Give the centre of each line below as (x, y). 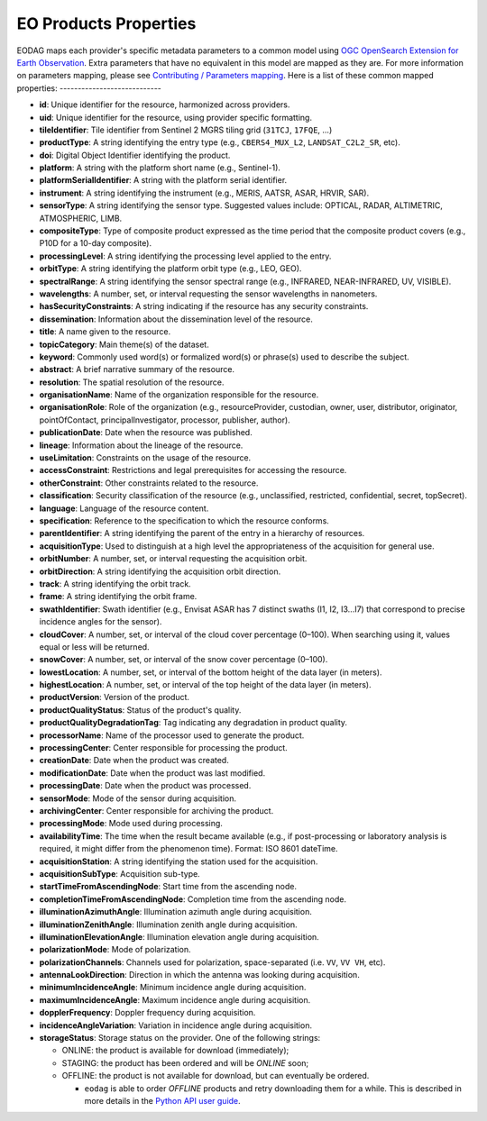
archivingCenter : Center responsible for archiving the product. (156, 810)
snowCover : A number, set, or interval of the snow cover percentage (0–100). (184, 660)
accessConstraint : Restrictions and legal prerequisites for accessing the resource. (193, 470)
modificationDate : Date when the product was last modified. (152, 773)
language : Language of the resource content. (124, 508)
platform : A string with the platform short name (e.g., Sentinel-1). (160, 168)
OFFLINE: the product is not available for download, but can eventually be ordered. (216, 1076)
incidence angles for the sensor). (101, 622)
